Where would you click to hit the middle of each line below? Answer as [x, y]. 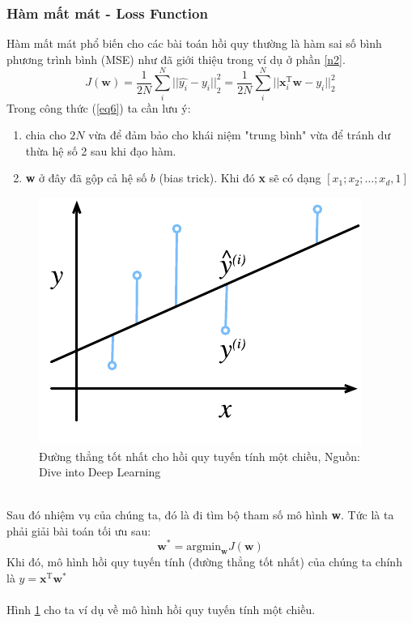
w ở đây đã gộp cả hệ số [86, 178]
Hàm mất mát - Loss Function [107, 13]
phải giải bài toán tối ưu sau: [79, 530]
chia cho [46, 135]
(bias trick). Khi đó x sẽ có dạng [240, 178]
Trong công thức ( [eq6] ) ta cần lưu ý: [99, 107]
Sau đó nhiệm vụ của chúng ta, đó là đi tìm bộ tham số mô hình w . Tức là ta [200, 515]
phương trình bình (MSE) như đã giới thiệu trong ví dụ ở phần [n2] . [176, 59]
